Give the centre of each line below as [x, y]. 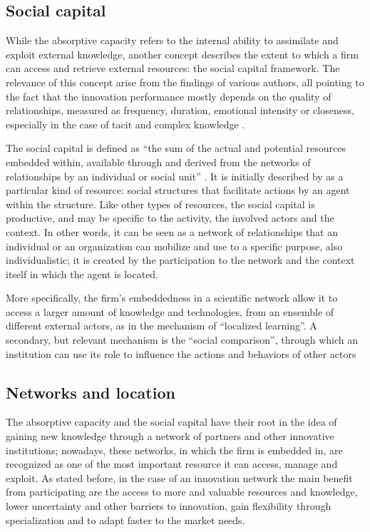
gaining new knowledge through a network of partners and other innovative [170, 436]
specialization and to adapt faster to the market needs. [125, 520]
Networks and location [91, 392]
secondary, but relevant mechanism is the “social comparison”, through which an [182, 340]
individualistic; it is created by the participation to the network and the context [180, 260]
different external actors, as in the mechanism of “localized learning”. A [161, 326]
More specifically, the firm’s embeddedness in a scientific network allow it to [172, 298]
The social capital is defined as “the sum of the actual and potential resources [176, 148]
